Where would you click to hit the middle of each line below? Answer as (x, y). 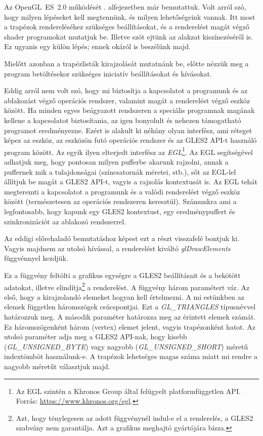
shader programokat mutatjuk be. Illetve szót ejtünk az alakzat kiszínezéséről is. (129, 36)
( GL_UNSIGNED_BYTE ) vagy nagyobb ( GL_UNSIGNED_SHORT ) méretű (126, 346)
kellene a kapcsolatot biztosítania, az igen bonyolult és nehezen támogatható (123, 120)
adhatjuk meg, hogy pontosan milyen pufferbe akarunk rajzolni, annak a (116, 161)
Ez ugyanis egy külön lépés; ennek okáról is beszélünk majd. (97, 46)
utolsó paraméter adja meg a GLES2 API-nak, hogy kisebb (96, 336)
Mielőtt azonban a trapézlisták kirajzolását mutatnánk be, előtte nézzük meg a (126, 63)
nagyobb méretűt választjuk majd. (57, 366)
